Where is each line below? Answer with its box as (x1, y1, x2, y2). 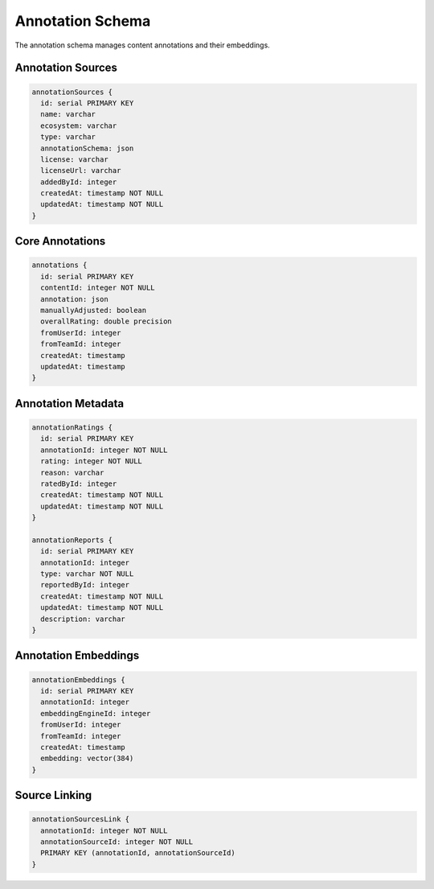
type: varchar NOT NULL (40, 570, 134, 578)
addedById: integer (40, 177, 117, 187)
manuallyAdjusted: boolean (40, 306, 147, 315)
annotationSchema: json (40, 143, 134, 153)
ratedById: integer (40, 479, 117, 488)
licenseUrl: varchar (40, 166, 121, 175)
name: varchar (40, 109, 96, 119)
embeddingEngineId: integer (40, 709, 151, 718)
